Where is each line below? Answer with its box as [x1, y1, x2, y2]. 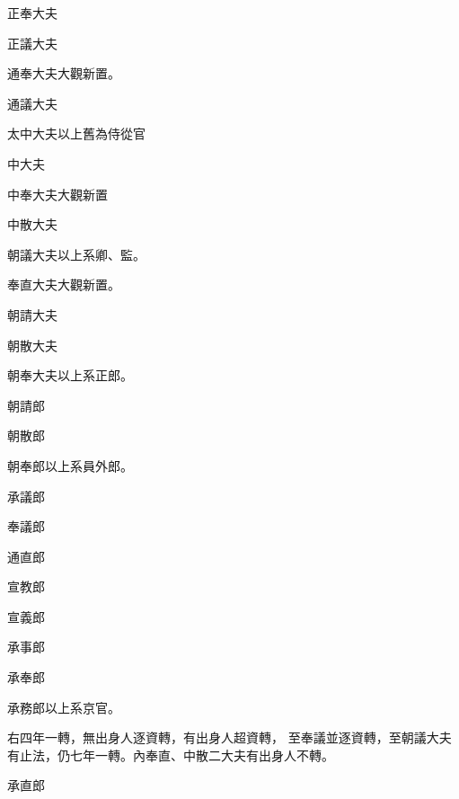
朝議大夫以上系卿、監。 [7, 244, 146, 263]
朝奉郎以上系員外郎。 [7, 456, 133, 475]
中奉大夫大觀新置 [7, 184, 108, 203]
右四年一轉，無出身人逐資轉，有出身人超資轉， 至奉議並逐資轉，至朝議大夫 [7, 728, 452, 747]
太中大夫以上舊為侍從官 [7, 124, 146, 143]
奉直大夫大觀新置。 [7, 275, 120, 294]
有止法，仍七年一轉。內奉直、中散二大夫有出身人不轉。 [7, 745, 334, 764]
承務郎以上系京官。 [7, 697, 120, 716]
